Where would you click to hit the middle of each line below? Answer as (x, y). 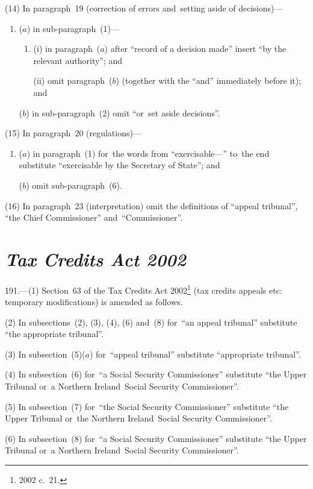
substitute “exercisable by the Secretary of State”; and (119, 165)
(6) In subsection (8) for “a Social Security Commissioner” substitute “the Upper (156, 438)
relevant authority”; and (78, 60)
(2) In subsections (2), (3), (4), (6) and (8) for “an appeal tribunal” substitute (151, 322)
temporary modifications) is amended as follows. (94, 302)
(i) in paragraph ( (67, 49)
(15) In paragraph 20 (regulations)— (73, 133)
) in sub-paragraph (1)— (73, 28)
